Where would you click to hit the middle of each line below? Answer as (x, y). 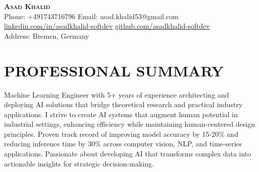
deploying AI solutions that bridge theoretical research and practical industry (123, 104)
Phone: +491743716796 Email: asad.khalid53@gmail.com (92, 16)
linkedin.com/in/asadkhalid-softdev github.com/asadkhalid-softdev (107, 26)
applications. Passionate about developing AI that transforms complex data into (128, 154)
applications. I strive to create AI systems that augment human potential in (121, 114)
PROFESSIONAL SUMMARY (114, 70)
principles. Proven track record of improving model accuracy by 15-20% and (121, 134)
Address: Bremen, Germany (47, 35)
